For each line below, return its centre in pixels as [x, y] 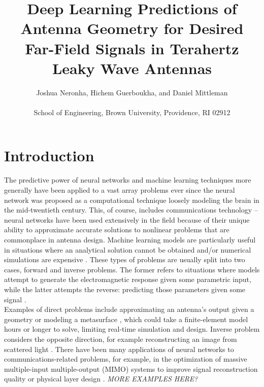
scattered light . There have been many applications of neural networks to [119, 349]
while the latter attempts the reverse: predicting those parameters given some [125, 289]
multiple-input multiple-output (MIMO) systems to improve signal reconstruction [131, 368]
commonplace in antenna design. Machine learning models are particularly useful [130, 239]
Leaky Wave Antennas [132, 68]
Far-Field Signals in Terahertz [132, 48]
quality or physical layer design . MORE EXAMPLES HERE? [101, 379]
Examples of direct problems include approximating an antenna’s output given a [129, 309]
